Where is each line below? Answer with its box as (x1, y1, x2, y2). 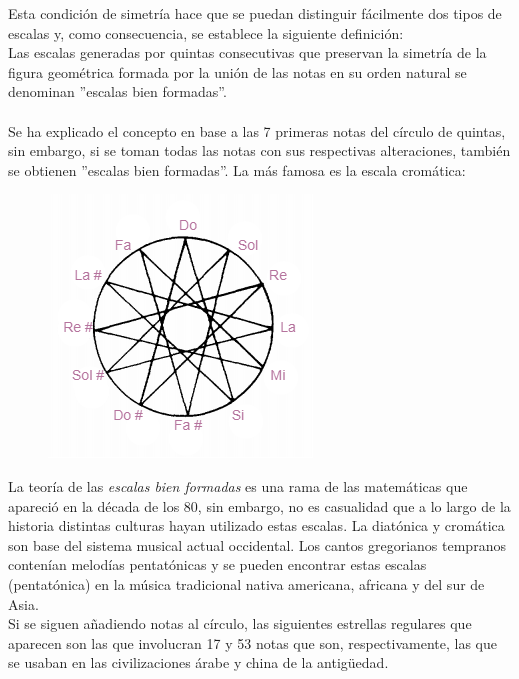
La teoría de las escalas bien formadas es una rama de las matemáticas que (8, 475, 468, 496)
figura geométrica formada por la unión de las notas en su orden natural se (8, 61, 467, 82)
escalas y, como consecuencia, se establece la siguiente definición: (8, 22, 404, 43)
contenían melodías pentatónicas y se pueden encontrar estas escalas (8, 554, 427, 575)
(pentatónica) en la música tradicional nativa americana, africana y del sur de (8, 573, 485, 594)
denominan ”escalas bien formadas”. (8, 81, 227, 102)
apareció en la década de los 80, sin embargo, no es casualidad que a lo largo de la (8, 495, 511, 516)
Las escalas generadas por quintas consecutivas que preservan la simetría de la (8, 42, 487, 63)
